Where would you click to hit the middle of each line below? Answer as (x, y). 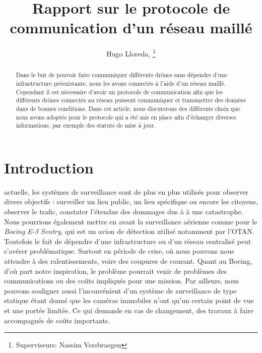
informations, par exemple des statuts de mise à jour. (86, 125)
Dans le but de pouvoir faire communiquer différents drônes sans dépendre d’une (122, 75)
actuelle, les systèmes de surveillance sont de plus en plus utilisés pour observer (126, 191)
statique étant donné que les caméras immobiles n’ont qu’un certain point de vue (129, 300)
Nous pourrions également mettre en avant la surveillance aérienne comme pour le (131, 221)
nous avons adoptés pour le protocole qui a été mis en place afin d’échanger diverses (126, 117)
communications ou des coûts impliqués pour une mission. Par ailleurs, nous (122, 281)
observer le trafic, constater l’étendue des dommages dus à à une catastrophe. (124, 212)
